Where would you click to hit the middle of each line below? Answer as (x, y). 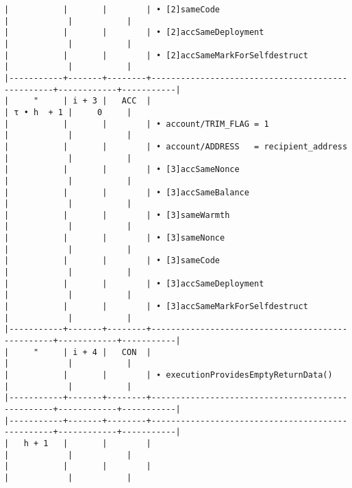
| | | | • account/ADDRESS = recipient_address (176, 146)
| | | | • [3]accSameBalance (127, 192)
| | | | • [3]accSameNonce (122, 170)
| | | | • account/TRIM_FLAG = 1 (137, 124)
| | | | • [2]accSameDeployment (134, 33)
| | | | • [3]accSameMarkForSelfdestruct (156, 307)
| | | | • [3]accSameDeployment (134, 283)
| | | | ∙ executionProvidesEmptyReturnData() (168, 375)
